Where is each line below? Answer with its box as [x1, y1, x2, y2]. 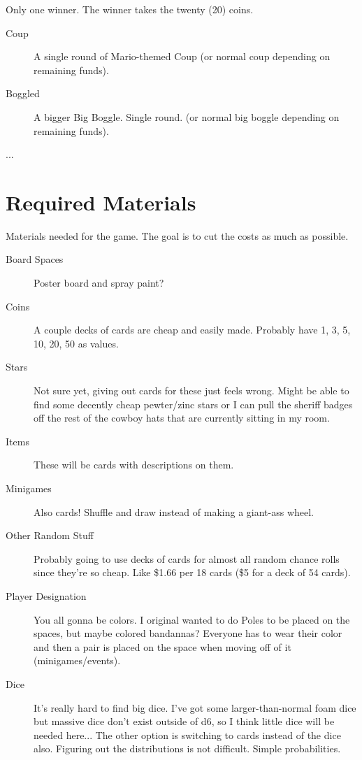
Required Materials [6, 187, 196, 216]
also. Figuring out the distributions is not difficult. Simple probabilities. [34, 741, 341, 756]
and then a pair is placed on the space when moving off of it [34, 639, 291, 654]
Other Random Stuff [6, 528, 94, 543]
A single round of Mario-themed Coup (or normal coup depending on [34, 49, 331, 64]
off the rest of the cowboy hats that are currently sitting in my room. [34, 410, 330, 425]
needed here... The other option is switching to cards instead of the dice [34, 727, 341, 742]
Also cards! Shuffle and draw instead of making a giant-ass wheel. [34, 504, 314, 519]
